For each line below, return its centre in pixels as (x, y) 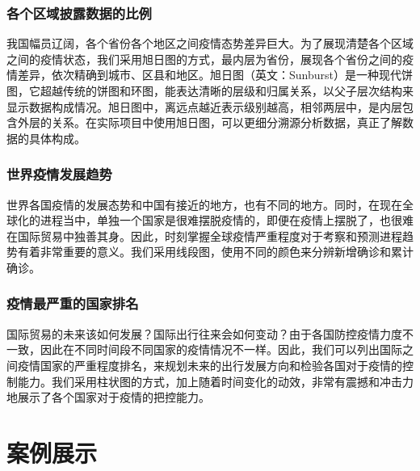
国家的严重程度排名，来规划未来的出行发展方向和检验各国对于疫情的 (221, 365)
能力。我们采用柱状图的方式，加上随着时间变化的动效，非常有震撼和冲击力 (215, 381)
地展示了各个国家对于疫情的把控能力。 (108, 397)
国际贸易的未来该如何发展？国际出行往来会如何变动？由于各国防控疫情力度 (204, 333)
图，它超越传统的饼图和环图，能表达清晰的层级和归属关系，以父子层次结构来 (210, 90)
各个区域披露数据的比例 (79, 13)
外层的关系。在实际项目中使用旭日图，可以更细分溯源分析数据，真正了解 (210, 122)
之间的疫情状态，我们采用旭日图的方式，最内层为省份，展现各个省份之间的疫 (210, 59)
